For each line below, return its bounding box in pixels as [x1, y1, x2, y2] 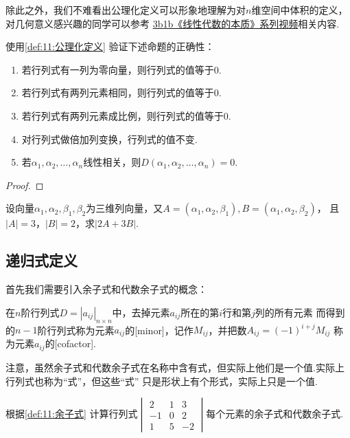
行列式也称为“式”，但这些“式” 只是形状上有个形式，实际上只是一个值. [5, 373, 318, 388]
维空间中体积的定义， [251, 3, 348, 17]
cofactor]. [57, 336, 96, 351]
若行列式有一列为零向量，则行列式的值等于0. [21, 62, 222, 76]
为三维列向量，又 [86, 201, 163, 215]
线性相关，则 [83, 155, 141, 169]
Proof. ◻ [5, 177, 44, 192]
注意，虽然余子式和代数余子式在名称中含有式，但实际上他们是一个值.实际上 [5, 360, 345, 374]
